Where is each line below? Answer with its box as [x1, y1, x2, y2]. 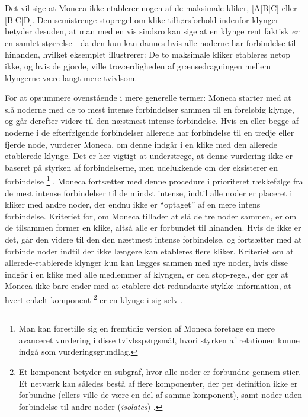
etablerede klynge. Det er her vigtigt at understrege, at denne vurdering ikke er [5, 149, 293, 162]
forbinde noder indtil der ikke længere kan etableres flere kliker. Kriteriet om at [5, 244, 294, 257]
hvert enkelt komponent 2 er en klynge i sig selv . [5, 291, 183, 305]
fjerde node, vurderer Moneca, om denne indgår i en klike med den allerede [5, 138, 277, 150]
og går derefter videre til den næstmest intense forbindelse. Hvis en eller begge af [5, 114, 299, 127]
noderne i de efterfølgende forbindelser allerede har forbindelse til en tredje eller [5, 126, 294, 138]
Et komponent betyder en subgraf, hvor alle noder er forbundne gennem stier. [18, 365, 301, 377]
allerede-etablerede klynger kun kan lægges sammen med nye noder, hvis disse [5, 256, 288, 269]
